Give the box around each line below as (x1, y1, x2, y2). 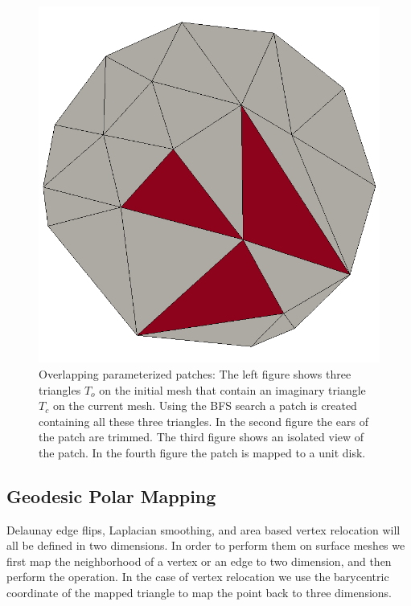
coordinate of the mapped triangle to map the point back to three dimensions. (6, 584, 393, 601)
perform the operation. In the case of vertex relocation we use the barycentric (6, 568, 389, 585)
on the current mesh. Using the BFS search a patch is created (52, 397, 357, 414)
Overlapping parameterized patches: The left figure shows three (39, 365, 351, 382)
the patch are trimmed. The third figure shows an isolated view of (39, 428, 364, 445)
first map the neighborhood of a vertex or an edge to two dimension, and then (6, 552, 392, 569)
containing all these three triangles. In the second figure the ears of (39, 412, 368, 429)
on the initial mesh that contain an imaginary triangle (99, 381, 366, 398)
